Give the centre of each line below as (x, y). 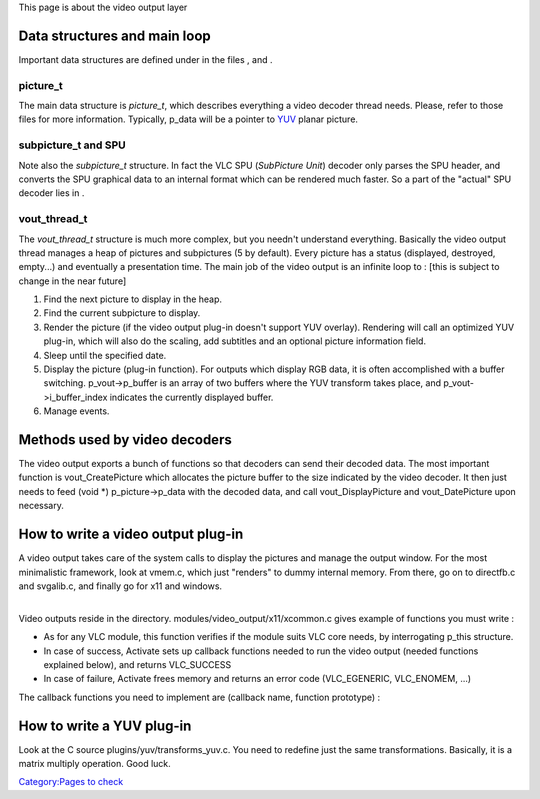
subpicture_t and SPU (72, 145)
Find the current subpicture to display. (122, 313)
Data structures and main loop (115, 35)
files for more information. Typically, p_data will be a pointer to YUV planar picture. (188, 119)
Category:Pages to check (71, 782)
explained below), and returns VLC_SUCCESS (137, 664)
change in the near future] (72, 281)
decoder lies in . (51, 193)
